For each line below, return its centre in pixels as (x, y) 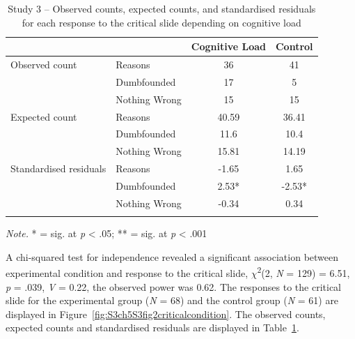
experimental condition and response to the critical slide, (127, 272)
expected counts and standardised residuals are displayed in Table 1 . (152, 327)
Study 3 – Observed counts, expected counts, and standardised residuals (162, 8)
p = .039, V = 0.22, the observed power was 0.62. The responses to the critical (173, 286)
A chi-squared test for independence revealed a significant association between (172, 256)
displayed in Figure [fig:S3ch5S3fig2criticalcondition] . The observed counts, (166, 314)
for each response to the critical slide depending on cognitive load (161, 22)
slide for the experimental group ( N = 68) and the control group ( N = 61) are (172, 300)
